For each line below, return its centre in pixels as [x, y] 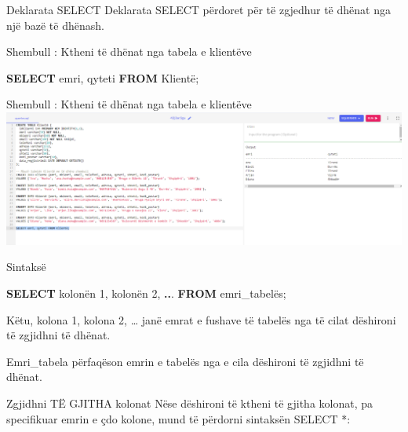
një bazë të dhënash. [55, 25]
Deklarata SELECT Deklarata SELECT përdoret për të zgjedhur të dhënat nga [199, 9]
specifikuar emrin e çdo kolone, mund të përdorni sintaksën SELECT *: [178, 418]
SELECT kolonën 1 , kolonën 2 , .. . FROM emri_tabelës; [146, 293]
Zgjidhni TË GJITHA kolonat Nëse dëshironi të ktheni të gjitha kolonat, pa [190, 403]
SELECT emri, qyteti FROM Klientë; [103, 77]
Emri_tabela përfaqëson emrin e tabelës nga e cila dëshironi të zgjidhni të [185, 361]
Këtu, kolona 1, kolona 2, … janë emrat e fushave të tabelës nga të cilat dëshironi [201, 319]
